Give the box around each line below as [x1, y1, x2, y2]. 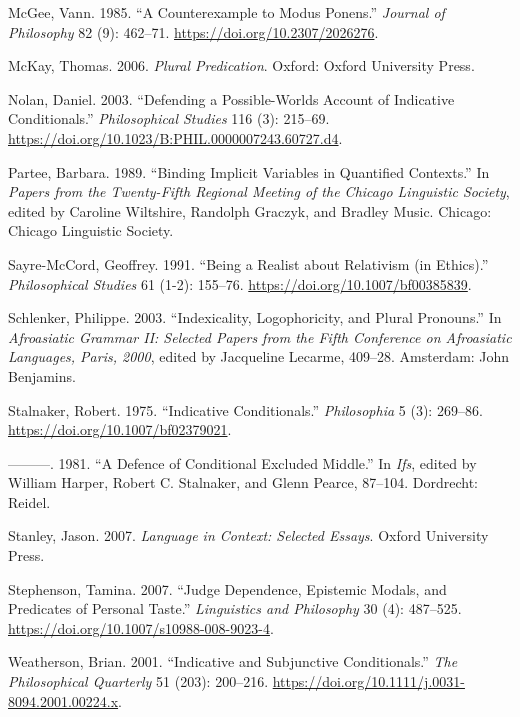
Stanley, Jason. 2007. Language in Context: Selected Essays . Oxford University [8, 525, 489, 546]
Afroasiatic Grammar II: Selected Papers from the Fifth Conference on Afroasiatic [8, 326, 512, 347]
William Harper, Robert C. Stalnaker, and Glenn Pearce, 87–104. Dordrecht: [8, 472, 478, 493]
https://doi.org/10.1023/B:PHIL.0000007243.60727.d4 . [8, 127, 343, 148]
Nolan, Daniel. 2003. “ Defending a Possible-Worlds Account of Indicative [8, 88, 455, 109]
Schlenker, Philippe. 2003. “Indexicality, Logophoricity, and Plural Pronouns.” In [8, 307, 502, 328]
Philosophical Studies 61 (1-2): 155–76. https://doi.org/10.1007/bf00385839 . [8, 273, 472, 294]
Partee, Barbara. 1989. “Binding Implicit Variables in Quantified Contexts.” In [8, 161, 490, 182]
